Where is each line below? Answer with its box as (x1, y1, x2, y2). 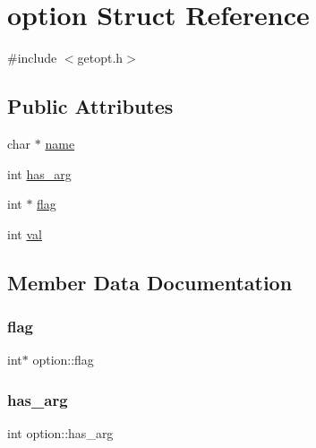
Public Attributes (7, 92, 174, 120)
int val (7, 224, 42, 243)
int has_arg (7, 164, 72, 183)
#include (7, 48, 57, 67)
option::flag (32, 350, 94, 369)
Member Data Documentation (7, 268, 293, 296)
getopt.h (77, 48, 124, 67)
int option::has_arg (7, 424, 114, 443)
